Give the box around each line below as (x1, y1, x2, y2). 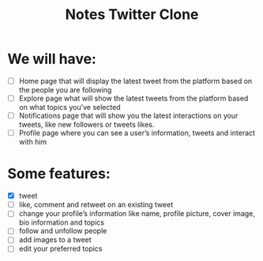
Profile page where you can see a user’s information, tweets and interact (18, 128, 256, 138)
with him (18, 137, 47, 147)
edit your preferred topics (18, 244, 103, 254)
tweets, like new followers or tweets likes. (18, 120, 155, 130)
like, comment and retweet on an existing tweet (18, 200, 174, 210)
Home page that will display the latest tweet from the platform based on (18, 76, 253, 85)
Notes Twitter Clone (65, 6, 199, 24)
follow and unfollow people (18, 226, 107, 236)
